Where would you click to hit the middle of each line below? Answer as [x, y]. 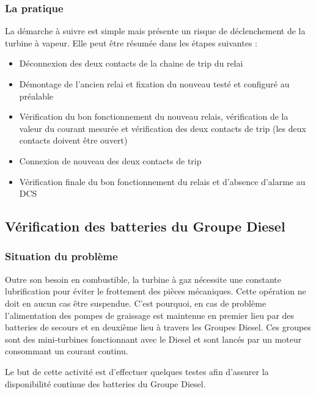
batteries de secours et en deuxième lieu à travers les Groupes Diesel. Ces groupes [158, 327]
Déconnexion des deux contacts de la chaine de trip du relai [131, 63]
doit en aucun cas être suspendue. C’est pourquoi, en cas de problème [136, 303]
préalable [36, 96]
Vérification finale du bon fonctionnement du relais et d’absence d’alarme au [162, 181]
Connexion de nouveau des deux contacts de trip [110, 160]
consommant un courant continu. [67, 351]
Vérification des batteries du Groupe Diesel [145, 226]
